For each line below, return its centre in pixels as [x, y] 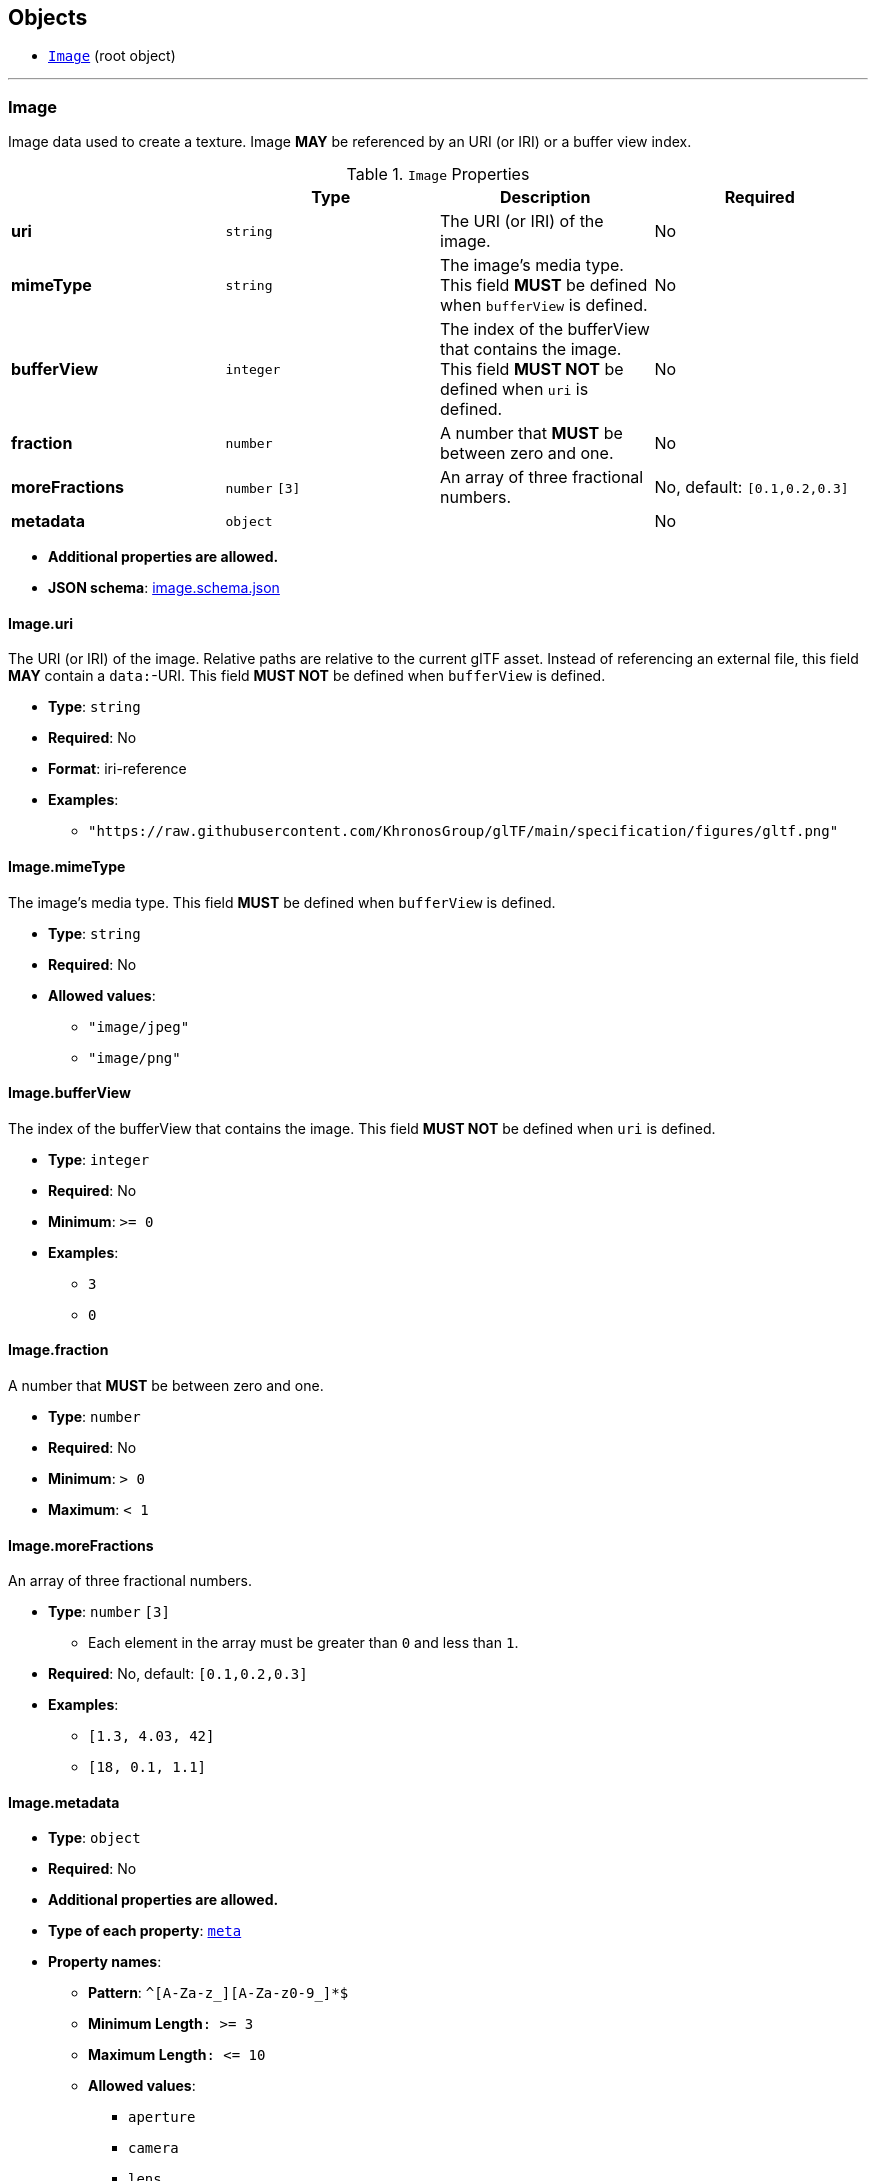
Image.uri [40, 623]
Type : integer [99, 1159]
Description [545, 197]
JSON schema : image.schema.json [164, 588]
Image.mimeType [67, 866]
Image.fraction [58, 1350]
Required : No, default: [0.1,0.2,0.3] [178, 1674]
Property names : [105, 1962]
